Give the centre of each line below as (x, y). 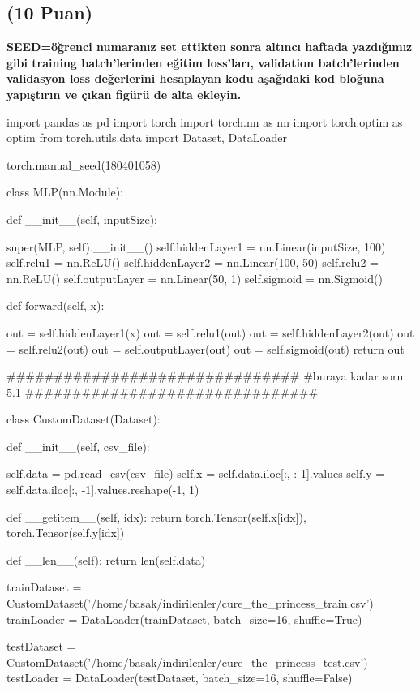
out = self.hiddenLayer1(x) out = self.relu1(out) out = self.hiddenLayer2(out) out (210, 332)
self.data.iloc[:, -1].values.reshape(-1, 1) (103, 490)
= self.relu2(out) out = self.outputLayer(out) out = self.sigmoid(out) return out (206, 348)
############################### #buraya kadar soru (205, 376)
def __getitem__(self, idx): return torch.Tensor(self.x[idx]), (156, 516)
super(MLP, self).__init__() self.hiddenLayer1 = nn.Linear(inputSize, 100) (196, 246)
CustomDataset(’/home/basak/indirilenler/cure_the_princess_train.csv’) (190, 603)
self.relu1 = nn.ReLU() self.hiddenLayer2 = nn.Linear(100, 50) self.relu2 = (193, 262)
